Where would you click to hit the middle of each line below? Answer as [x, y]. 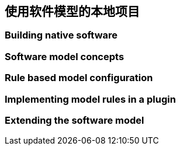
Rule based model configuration [79, 78]
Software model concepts [65, 56]
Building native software [61, 35]
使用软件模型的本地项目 [72, 11]
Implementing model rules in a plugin [90, 99]
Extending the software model [75, 120]
